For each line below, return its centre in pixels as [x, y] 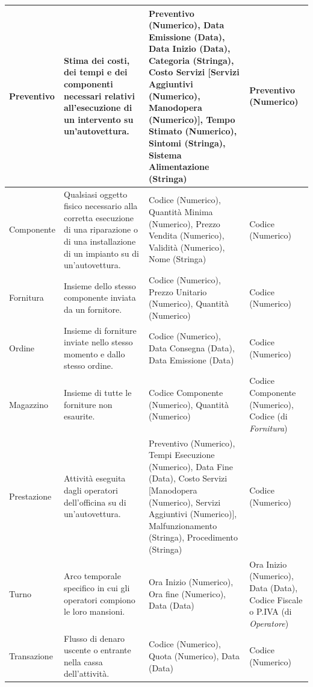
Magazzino [29, 404]
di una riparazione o [101, 229]
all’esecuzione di [98, 108]
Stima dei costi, [97, 60]
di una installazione [100, 241]
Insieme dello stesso [100, 285]
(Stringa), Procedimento [193, 537]
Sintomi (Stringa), [187, 143]
